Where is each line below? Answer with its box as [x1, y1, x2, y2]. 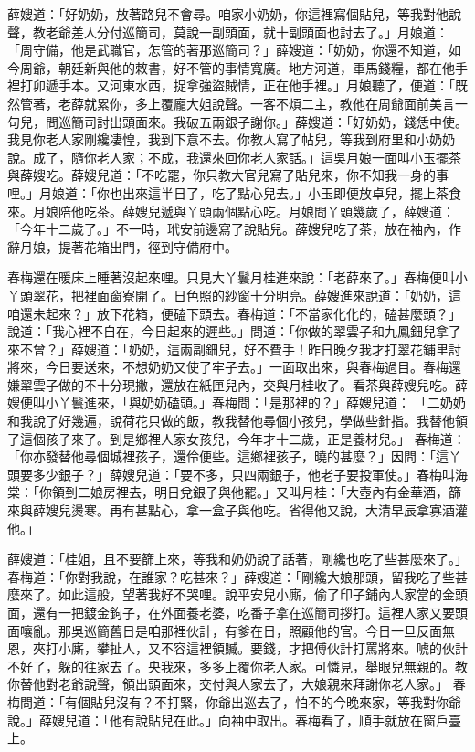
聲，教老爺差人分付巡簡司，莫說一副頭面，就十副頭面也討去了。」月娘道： [7, 22, 449, 41]
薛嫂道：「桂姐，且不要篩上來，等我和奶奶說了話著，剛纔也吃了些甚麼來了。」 [7, 549, 468, 568]
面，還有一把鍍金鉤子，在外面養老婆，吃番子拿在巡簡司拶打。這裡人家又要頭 [7, 603, 468, 621]
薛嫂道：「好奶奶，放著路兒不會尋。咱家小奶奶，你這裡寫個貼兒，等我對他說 [7, 5, 461, 23]
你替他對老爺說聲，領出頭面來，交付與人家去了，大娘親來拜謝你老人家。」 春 [7, 674, 466, 694]
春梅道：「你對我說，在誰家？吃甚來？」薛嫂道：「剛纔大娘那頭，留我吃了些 [7, 567, 455, 586]
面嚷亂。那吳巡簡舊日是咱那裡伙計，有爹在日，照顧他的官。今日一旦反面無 [7, 620, 455, 640]
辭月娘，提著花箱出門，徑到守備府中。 [7, 237, 237, 256]
